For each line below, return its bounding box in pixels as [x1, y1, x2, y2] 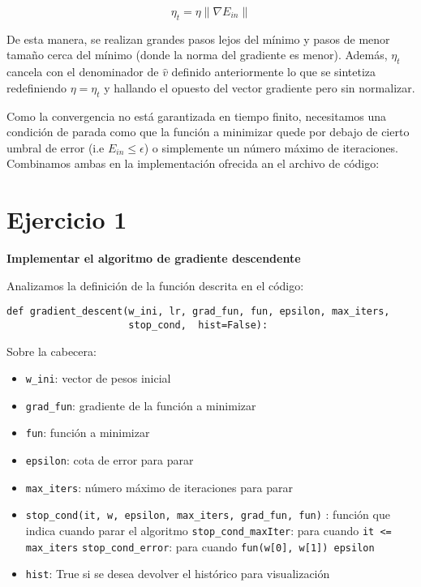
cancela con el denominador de [6, 63, 159, 80]
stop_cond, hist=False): [128, 319, 268, 331]
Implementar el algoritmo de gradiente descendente [6, 250, 301, 267]
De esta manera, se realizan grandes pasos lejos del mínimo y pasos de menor [6, 30, 390, 47]
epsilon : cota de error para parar [25, 452, 194, 469]
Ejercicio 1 [6, 203, 127, 236]
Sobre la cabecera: [6, 342, 97, 359]
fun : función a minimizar [25, 424, 150, 441]
